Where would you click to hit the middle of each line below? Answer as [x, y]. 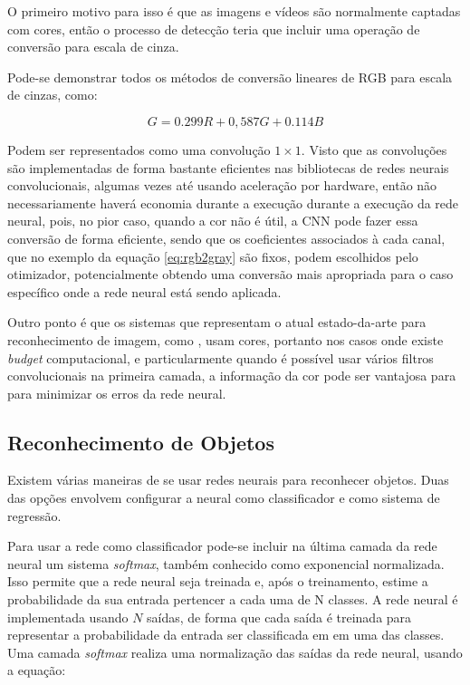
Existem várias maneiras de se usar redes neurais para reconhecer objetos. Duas [228, 480]
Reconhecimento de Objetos [141, 442]
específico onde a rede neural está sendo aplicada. [144, 291]
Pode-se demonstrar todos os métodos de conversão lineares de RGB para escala [230, 77]
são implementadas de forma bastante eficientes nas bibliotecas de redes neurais [228, 167]
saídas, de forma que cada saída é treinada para [279, 617]
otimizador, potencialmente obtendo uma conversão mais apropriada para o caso [230, 274]
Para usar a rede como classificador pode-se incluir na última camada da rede [222, 546]
